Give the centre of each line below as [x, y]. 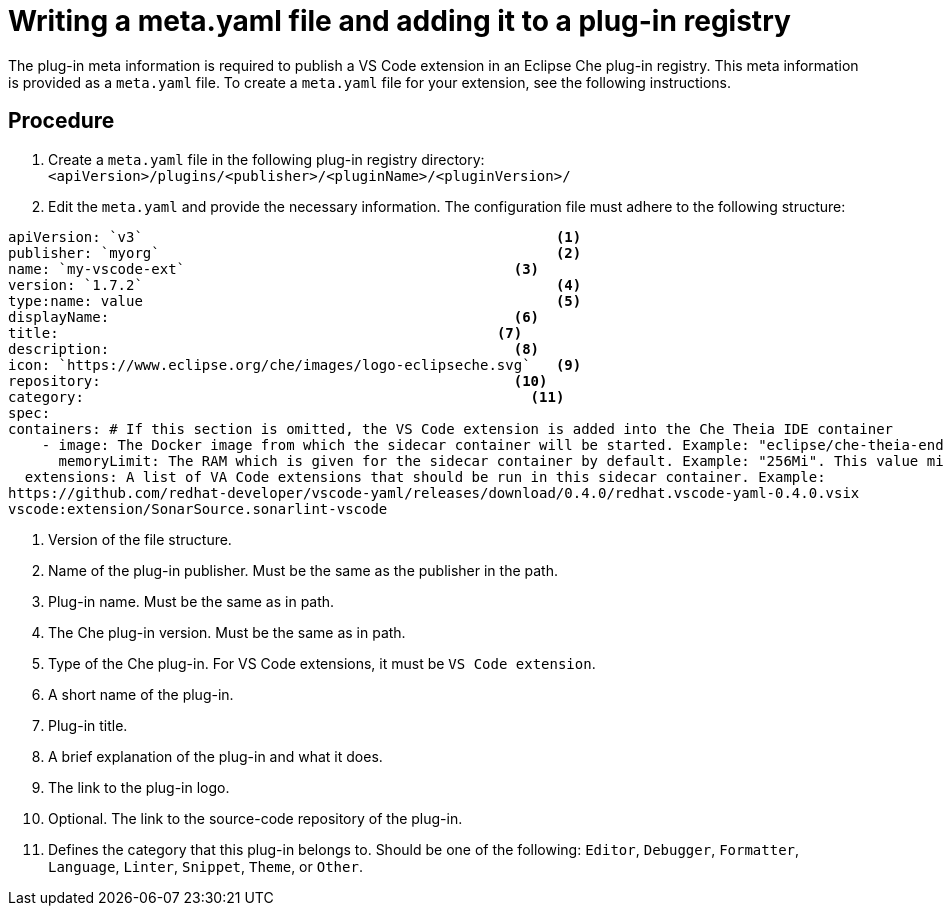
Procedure [61, 121]
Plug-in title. [88, 725]
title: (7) [265, 332]
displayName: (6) [274, 316]
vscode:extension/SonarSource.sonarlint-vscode [198, 508]
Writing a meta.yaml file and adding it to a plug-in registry [399, 21]
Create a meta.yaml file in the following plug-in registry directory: [266, 159]
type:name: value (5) [295, 300]
